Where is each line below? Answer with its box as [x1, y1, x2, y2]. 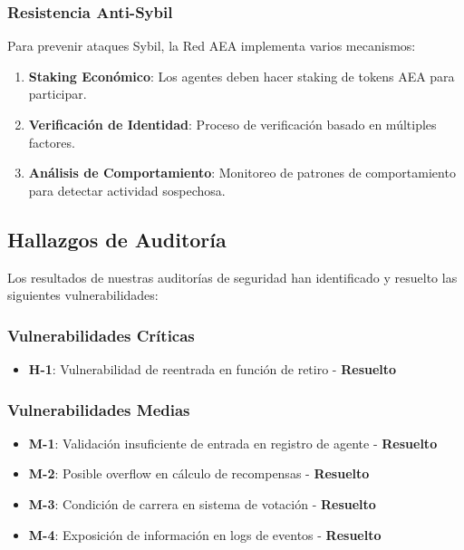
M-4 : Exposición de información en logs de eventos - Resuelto [28, 525, 382, 544]
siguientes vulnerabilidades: [7, 285, 159, 304]
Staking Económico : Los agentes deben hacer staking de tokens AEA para [28, 66, 455, 85]
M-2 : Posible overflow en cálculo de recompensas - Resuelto [28, 464, 370, 483]
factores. [28, 132, 75, 151]
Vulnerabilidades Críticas [7, 323, 195, 346]
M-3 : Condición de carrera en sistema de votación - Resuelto [28, 494, 376, 513]
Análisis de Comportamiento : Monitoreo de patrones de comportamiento [28, 163, 456, 182]
